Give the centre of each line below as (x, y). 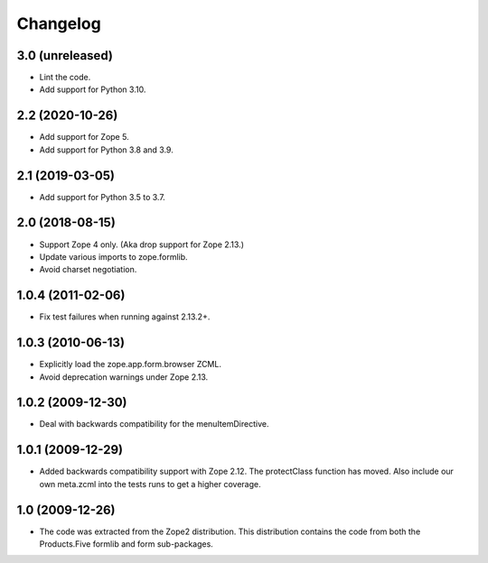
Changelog (59, 23)
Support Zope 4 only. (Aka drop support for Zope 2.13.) (141, 245)
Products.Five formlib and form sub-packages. (127, 544)
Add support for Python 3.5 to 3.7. (103, 197)
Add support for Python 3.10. (93, 89)
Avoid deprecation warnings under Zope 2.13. (124, 377)
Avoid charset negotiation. (88, 270)
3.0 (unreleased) (65, 55)
